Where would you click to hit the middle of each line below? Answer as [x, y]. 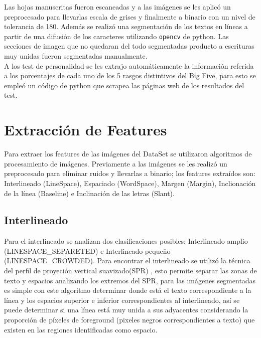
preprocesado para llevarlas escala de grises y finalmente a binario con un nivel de [130, 16]
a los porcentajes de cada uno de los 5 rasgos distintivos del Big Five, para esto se [130, 75]
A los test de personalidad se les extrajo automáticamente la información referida [129, 65]
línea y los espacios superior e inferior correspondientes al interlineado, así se [122, 300]
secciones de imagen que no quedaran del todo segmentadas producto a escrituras [129, 46]
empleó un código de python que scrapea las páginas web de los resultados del [124, 85]
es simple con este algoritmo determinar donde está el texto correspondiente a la [128, 290]
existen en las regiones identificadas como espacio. [81, 329]
